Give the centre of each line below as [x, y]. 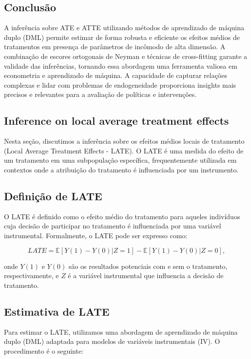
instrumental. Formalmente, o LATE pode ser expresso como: [96, 235]
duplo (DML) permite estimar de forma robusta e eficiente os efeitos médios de [122, 37]
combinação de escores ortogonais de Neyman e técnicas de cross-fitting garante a [126, 56]
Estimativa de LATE [57, 311]
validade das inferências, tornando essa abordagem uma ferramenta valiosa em [121, 66]
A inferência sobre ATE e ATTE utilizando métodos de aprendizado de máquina [124, 28]
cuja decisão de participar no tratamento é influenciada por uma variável [113, 226]
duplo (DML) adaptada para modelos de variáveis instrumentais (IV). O [112, 341]
